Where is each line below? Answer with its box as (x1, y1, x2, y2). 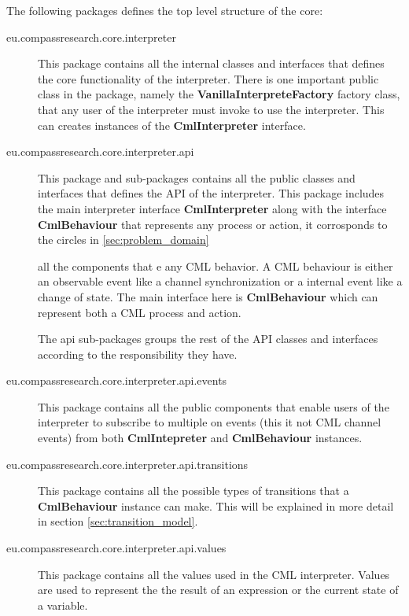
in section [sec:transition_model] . (38, 513, 198, 529)
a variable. (38, 596, 88, 613)
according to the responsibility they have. (38, 345, 238, 362)
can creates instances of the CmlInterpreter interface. (38, 116, 306, 133)
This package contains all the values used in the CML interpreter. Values (38, 566, 390, 582)
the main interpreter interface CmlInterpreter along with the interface (38, 200, 387, 216)
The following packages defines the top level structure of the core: (6, 2, 323, 18)
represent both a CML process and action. (38, 304, 241, 320)
